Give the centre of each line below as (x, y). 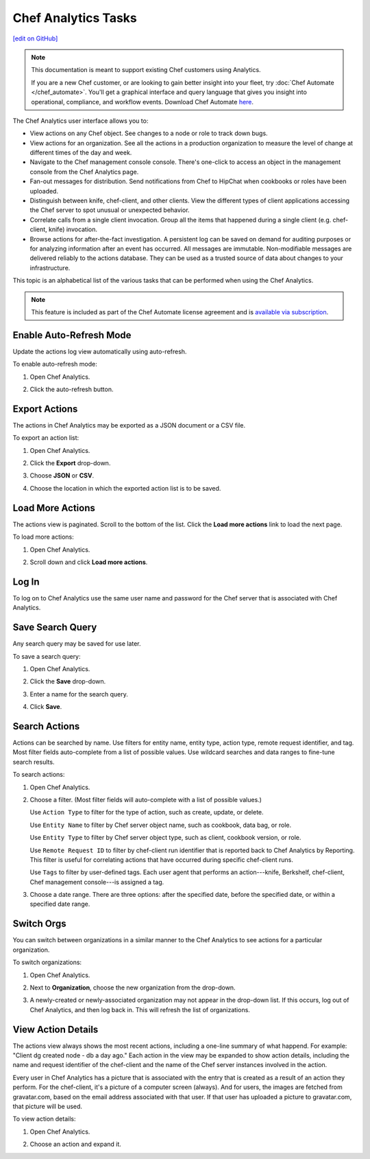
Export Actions (45, 409)
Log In (26, 582)
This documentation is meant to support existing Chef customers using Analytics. (146, 70)
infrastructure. (50, 268)
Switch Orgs (39, 924)
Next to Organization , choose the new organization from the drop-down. (133, 987)
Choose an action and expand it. (75, 1144)
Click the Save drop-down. (68, 681)
